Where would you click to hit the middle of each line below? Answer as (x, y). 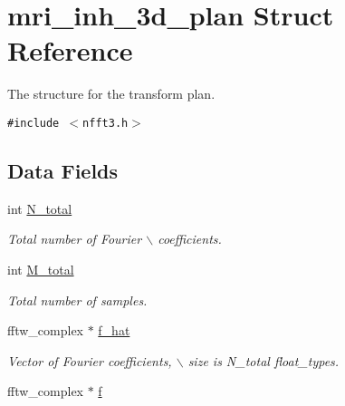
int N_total (40, 208)
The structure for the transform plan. (111, 94)
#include (34, 123)
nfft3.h (105, 123)
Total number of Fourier (75, 239)
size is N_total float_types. (264, 360)
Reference (70, 50)
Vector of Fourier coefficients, (90, 360)
